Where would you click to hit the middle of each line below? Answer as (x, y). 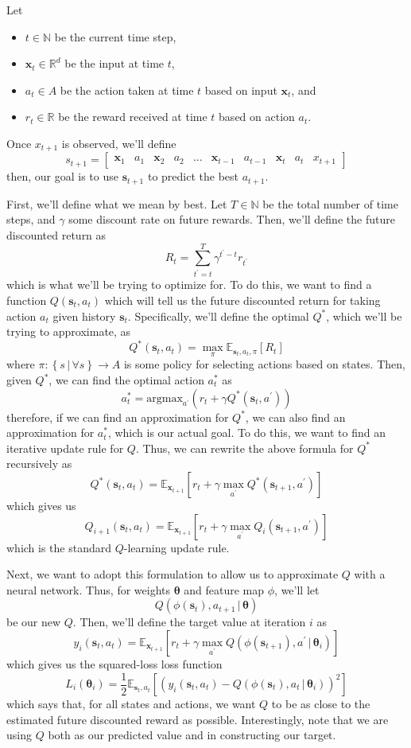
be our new (34, 622)
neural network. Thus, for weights (88, 589)
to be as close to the (321, 704)
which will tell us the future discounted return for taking (242, 300)
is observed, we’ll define (119, 143)
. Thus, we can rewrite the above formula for (244, 448)
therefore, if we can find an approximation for (118, 417)
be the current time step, (115, 36)
